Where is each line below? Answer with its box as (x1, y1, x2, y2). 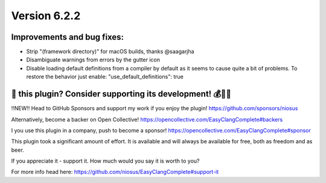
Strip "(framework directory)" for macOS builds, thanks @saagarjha (26, 48, 194, 55)
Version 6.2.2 (11, 9, 81, 22)
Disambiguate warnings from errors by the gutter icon (26, 56, 160, 63)
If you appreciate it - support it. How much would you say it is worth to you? (11, 157, 200, 165)
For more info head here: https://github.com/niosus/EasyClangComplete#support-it (11, 169, 219, 176)
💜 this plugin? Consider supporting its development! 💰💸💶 (11, 89, 232, 99)
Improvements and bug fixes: (11, 32, 124, 42)
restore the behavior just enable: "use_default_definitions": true (26, 73, 184, 81)
